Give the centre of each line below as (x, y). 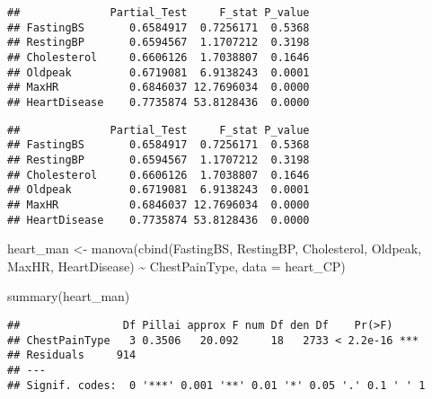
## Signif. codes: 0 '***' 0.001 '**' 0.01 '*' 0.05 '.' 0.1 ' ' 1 (216, 385)
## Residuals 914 (72, 355)
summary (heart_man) (69, 296)
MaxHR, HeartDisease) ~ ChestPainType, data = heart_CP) (176, 266)
